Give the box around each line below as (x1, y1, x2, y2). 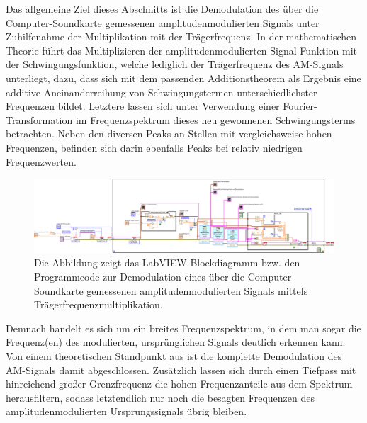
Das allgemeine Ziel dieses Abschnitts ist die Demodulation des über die (6, 1, 319, 16)
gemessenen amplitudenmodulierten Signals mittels (86, 283, 308, 298)
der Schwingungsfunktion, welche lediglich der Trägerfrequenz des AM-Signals (6, 57, 344, 72)
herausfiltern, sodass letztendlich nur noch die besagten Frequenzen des (6, 390, 315, 405)
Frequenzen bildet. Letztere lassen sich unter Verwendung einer (6, 98, 280, 113)
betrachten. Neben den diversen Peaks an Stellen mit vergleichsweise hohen (6, 126, 332, 141)
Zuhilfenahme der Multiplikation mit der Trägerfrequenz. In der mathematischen (6, 29, 357, 44)
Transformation (6, 112, 73, 127)
